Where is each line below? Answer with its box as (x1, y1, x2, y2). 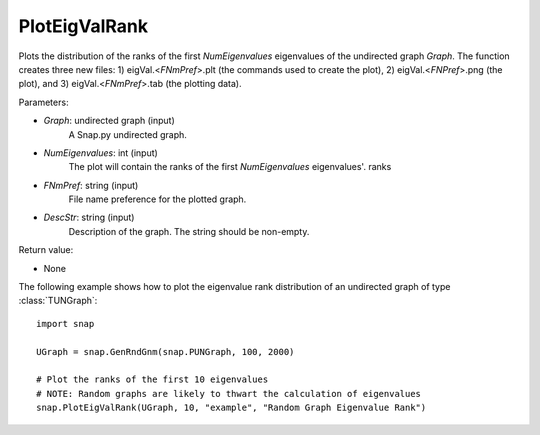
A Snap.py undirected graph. (68, 128, 187, 140)
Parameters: (18, 96, 69, 108)
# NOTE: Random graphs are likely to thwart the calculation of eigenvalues (36, 388, 422, 399)
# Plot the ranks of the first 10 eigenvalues (36, 374, 269, 385)
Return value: (18, 244, 74, 256)
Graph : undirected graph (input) (43, 115, 175, 127)
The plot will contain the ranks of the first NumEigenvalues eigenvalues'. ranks (68, 161, 392, 173)
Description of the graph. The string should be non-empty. (68, 225, 310, 237)
